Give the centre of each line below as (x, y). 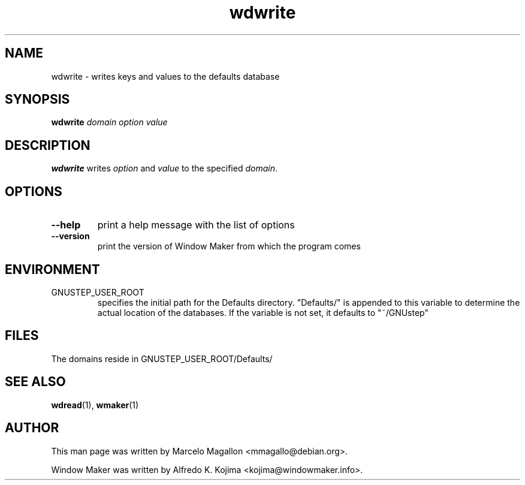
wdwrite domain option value (109, 122)
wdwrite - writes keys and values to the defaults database (165, 76)
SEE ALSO (35, 382)
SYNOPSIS (37, 100)
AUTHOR (32, 428)
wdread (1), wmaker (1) (95, 405)
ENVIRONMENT (52, 269)
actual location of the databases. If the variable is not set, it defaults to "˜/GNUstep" (263, 312)
